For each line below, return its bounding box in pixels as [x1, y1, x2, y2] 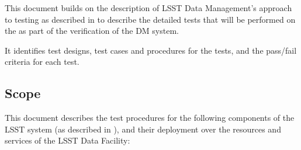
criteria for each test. [5, 55, 79, 68]
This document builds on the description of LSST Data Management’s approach [5, 2, 292, 13]
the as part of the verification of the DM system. [5, 25, 179, 37]
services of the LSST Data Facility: [5, 134, 130, 146]
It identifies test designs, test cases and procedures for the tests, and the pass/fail [5, 44, 297, 56]
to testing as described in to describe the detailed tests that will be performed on [5, 13, 296, 25]
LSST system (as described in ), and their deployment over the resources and [5, 123, 281, 135]
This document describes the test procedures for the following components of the [5, 111, 295, 124]
